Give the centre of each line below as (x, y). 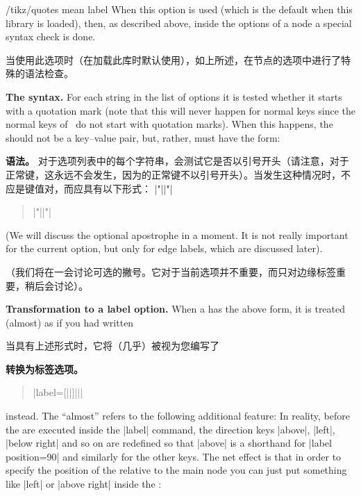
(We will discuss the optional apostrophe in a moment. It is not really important (177, 234)
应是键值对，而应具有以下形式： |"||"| (89, 188)
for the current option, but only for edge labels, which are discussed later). (164, 248)
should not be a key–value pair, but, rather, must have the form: (143, 137)
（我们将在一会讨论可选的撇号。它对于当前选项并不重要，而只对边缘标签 (171, 271)
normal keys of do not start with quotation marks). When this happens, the (169, 124)
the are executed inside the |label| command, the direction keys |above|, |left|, (170, 429)
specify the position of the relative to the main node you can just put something (176, 470)
